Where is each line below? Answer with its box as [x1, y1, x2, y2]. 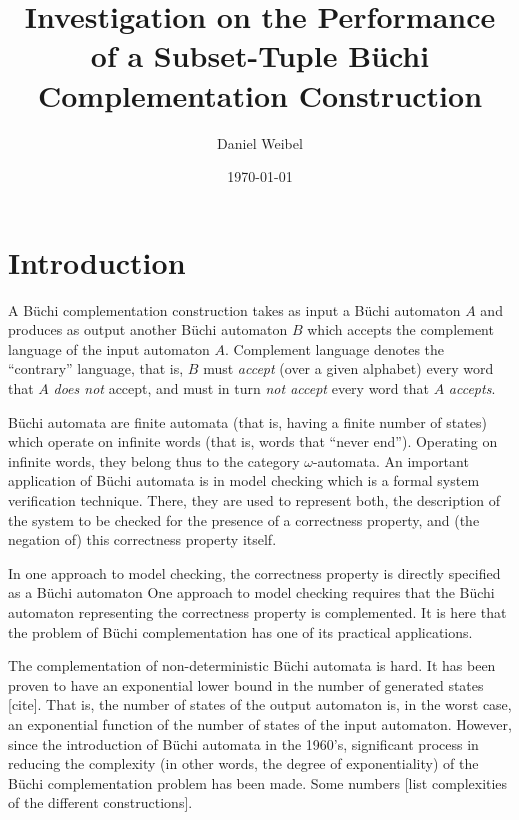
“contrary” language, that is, [8, 358, 184, 379]
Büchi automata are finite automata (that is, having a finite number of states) [8, 411, 487, 432]
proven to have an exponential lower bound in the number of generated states [8, 674, 484, 695]
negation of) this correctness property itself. [8, 529, 277, 550]
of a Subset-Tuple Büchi [90, 35, 430, 76]
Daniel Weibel [217, 132, 303, 153]
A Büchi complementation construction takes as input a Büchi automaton [8, 299, 461, 320]
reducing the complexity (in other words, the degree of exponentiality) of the [8, 753, 479, 774]
